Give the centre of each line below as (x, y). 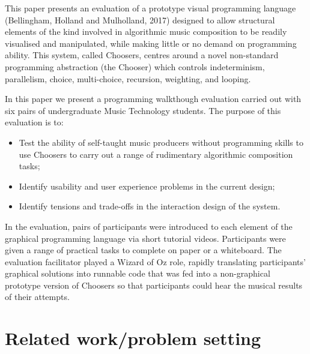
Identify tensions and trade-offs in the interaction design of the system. (150, 206)
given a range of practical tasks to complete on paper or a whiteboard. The (143, 250)
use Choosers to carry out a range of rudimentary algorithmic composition (156, 154)
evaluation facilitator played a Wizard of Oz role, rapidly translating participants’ (155, 261)
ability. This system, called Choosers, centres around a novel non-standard (142, 55)
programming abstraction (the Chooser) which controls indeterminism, (135, 66)
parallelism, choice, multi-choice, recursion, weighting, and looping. (128, 78)
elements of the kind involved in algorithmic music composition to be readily (146, 31)
